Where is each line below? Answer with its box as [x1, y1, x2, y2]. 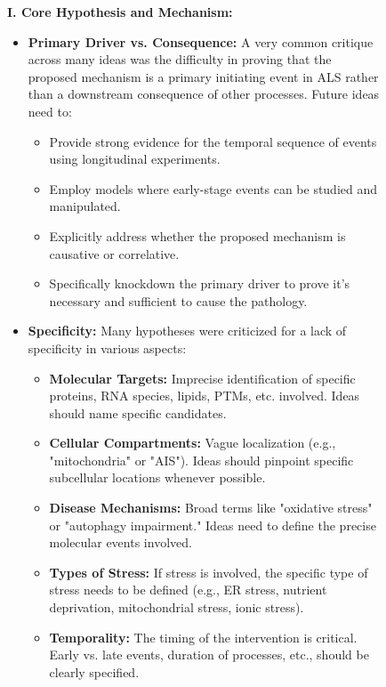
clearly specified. [49, 662, 140, 681]
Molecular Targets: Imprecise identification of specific [49, 368, 356, 387]
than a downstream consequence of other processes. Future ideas [28, 85, 380, 103]
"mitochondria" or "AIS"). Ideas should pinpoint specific [49, 450, 354, 469]
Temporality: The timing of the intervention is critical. [49, 627, 358, 646]
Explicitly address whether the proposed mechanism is [49, 226, 346, 245]
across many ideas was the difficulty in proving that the [28, 50, 332, 69]
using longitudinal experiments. [49, 150, 221, 168]
